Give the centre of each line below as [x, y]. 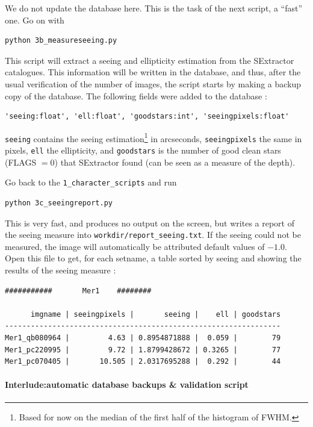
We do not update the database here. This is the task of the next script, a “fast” [154, 8]
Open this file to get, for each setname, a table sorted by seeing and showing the [153, 258]
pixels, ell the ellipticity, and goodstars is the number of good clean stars [143, 150]
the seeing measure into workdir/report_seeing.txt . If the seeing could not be [153, 235]
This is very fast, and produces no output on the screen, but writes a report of [150, 223]
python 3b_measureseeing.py [61, 41]
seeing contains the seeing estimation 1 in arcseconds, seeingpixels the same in [153, 137]
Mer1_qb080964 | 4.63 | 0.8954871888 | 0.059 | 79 [143, 338]
